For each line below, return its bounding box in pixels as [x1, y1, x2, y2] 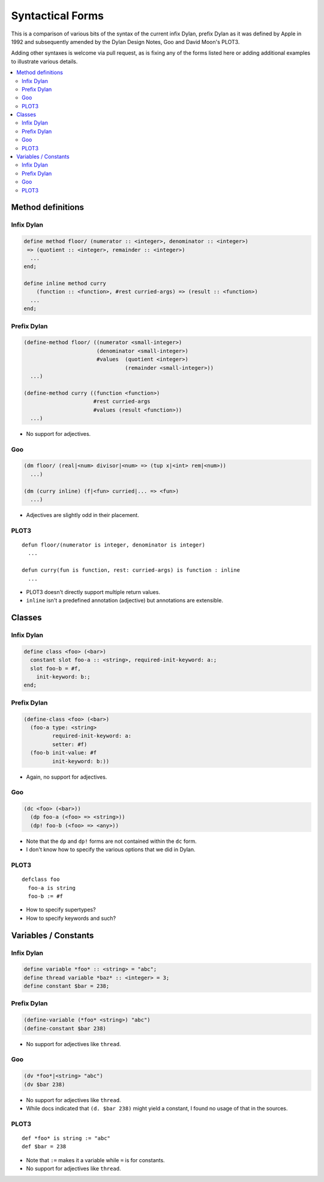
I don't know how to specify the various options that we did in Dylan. [26, 846, 196, 853]
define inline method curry [23, 280, 106, 287]
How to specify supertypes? [26, 906, 96, 913]
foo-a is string [28, 884, 76, 891]
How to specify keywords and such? [26, 914, 116, 922]
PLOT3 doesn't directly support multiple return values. [26, 588, 160, 595]
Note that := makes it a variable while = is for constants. [26, 1156, 165, 1163]
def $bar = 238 [22, 1143, 67, 1150]
